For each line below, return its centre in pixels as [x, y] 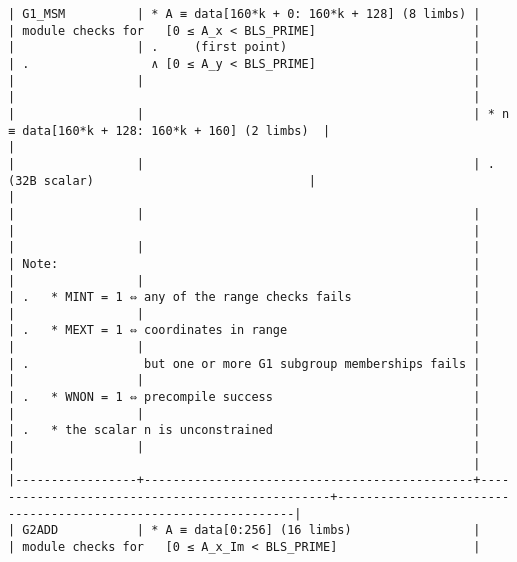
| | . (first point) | [244, 47]
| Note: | [244, 263]
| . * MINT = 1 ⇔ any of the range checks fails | [244, 297]
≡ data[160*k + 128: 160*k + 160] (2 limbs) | [169, 130]
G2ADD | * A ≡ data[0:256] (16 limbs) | [251, 530]
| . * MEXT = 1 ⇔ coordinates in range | [244, 330]
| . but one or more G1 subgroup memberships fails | [244, 363]
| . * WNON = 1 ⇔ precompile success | [244, 397]
